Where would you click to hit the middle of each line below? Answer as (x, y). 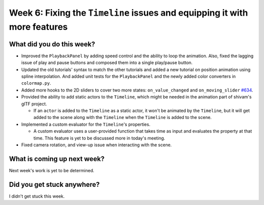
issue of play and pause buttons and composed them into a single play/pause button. (107, 63)
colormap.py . (36, 83)
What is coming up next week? (57, 159)
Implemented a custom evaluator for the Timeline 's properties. (86, 124)
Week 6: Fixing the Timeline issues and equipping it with (129, 13)
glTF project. (34, 104)
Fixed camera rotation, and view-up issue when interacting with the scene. (97, 145)
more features (38, 27)
